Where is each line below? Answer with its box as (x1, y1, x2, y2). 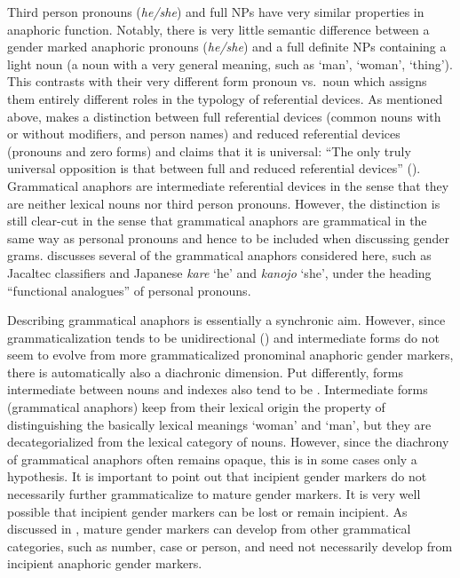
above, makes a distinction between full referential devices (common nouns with (7, 107, 441, 125)
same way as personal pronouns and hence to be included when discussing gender (7, 228, 450, 247)
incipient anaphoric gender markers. (7, 554, 202, 573)
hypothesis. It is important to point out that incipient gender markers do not (7, 467, 427, 486)
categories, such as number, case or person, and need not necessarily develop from (7, 536, 453, 555)
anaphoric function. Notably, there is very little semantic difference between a (7, 20, 430, 38)
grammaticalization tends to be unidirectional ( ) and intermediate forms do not (7, 328, 440, 346)
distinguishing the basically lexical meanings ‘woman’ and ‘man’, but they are (7, 415, 432, 433)
